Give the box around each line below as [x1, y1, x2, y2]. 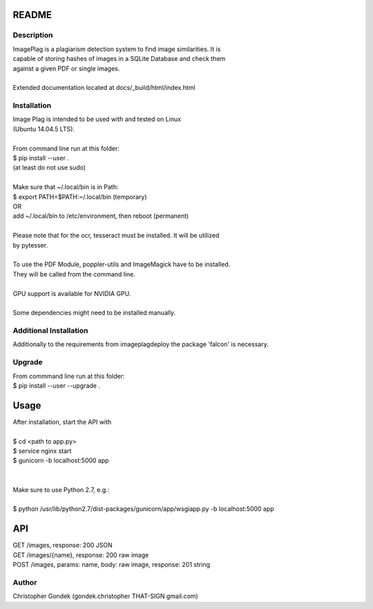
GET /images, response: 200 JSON [12, 541, 113, 550]
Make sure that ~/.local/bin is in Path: [12, 183, 119, 191]
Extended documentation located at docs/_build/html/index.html [12, 84, 196, 92]
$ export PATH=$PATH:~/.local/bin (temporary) [12, 192, 148, 200]
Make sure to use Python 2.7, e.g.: [12, 485, 110, 494]
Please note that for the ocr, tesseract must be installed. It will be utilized [12, 232, 220, 240]
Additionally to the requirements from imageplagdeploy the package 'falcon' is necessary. [12, 340, 269, 348]
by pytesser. [12, 241, 48, 249]
